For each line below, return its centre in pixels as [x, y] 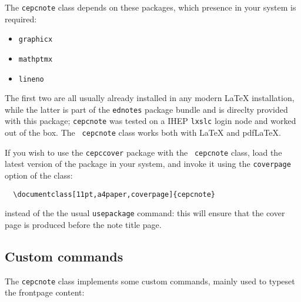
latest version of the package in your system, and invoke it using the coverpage [148, 164]
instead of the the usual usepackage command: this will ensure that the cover [145, 213]
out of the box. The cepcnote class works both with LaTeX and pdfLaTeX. [143, 132]
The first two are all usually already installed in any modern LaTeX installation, [150, 98]
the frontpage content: [45, 292]
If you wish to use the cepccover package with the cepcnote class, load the [143, 152]
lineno [31, 79]
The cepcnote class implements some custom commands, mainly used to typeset [150, 281]
